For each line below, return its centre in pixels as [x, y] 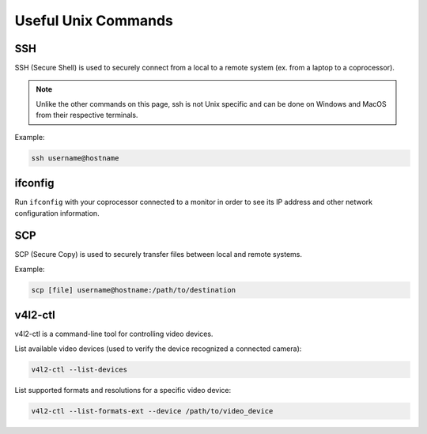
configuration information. [57, 213]
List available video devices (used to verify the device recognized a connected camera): [158, 349]
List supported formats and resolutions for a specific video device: [123, 390]
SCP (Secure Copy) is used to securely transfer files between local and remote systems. [159, 255]
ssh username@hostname [75, 158]
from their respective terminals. [87, 115]
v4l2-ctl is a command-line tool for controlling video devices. [114, 334]
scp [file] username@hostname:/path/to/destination [134, 290]
